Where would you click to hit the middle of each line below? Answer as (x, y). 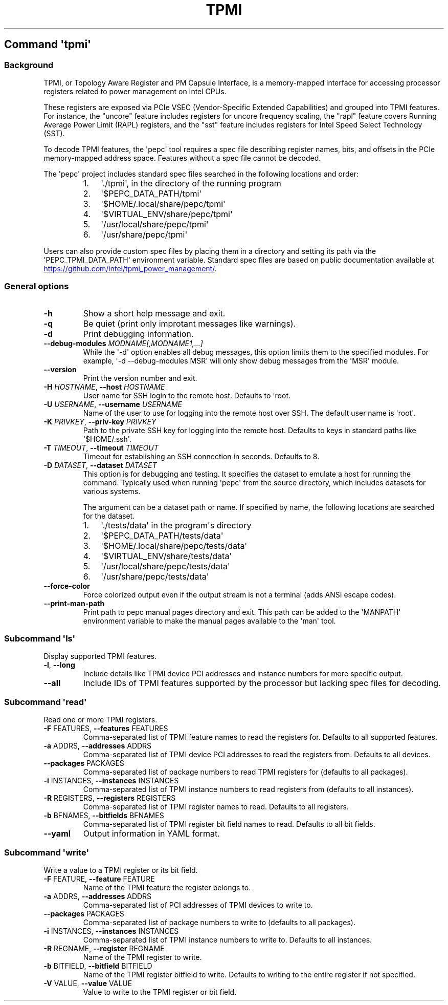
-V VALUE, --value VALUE (88, 983)
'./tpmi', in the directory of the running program (191, 183)
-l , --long (59, 665)
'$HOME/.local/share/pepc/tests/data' (174, 546)
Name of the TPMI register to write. (142, 957)
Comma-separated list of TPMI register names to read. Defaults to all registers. (216, 807)
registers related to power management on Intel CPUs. (135, 91)
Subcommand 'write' (47, 852)
